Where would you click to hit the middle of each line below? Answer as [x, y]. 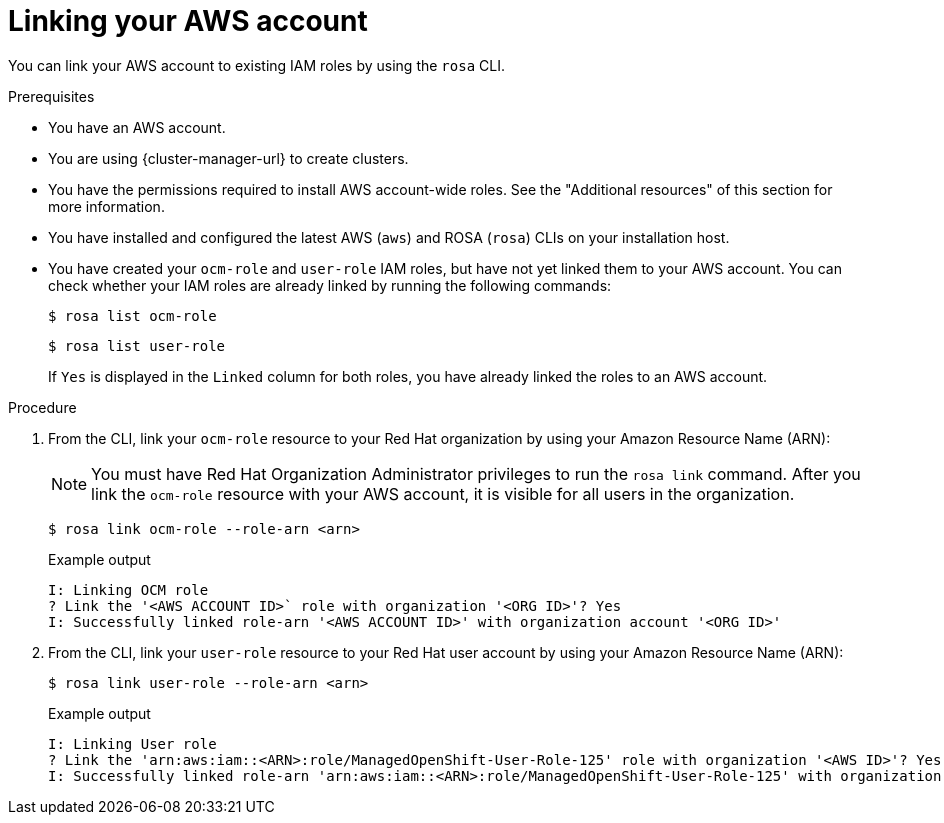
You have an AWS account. [137, 127]
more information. [106, 206]
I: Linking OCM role [128, 589]
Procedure [42, 407]
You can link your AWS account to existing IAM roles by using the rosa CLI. [256, 65]
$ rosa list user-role [137, 345]
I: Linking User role [132, 743]
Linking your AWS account [188, 21]
